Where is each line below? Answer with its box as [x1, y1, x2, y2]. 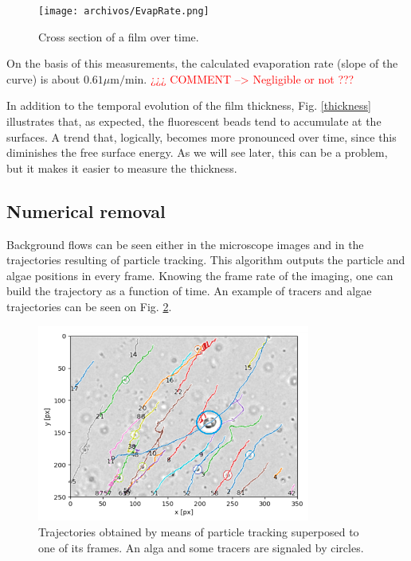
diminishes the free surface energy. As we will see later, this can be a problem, [6, 144, 388, 161]
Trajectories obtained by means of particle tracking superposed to [38, 523, 359, 540]
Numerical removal [6, 198, 166, 223]
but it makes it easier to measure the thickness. [6, 159, 237, 176]
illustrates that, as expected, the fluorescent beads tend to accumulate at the [6, 113, 382, 130]
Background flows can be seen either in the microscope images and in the [6, 236, 364, 252]
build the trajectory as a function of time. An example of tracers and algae [6, 282, 372, 299]
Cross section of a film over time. [38, 28, 199, 45]
